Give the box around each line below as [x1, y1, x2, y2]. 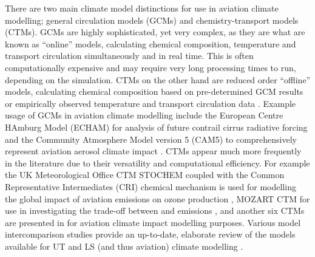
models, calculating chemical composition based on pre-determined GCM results [5, 85, 303, 98]
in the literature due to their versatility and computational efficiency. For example [5, 156, 310, 169]
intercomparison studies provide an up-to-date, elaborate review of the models [5, 228, 296, 241]
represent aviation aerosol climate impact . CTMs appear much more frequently [5, 145, 302, 157]
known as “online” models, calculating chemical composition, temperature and [5, 37, 296, 50]
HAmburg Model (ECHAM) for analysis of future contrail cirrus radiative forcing [5, 120, 308, 133]
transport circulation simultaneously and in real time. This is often [5, 49, 254, 62]
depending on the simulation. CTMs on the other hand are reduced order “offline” [5, 73, 311, 86]
